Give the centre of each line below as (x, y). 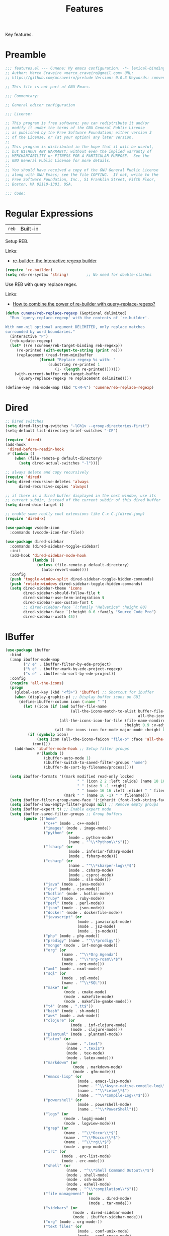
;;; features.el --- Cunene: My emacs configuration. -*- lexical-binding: (86, 69)
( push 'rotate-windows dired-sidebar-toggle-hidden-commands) (76, 584)
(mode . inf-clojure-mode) (99, 1025)
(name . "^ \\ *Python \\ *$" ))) (99, 842)
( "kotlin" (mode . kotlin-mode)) (78, 894)
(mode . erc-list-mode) (86, 1156)
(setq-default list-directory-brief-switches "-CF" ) (62, 431)
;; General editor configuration (40, 105)
